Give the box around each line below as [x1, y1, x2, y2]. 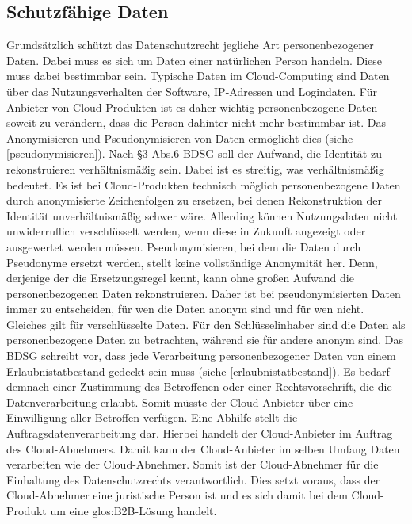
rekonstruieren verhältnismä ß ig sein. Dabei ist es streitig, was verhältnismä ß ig [6, 160, 384, 177]
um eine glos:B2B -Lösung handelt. [50, 503, 217, 519]
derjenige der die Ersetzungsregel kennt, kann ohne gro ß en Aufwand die [6, 270, 354, 286]
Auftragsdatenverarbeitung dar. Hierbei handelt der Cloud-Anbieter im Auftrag [6, 425, 393, 442]
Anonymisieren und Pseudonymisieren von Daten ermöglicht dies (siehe [6, 129, 353, 146]
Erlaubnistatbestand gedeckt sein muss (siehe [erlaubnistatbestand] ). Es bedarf [6, 362, 390, 379]
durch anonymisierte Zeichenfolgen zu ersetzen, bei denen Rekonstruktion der [6, 192, 382, 208]
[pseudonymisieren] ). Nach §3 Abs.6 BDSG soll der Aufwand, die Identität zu [6, 145, 382, 162]
